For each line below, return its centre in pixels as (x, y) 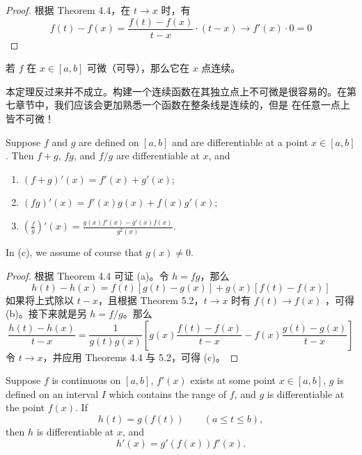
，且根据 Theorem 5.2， (151, 300)
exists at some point (233, 380)
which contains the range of (168, 393)
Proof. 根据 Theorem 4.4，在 (68, 10)
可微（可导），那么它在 (138, 68)
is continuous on (86, 380)
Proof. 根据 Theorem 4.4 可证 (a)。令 (87, 275)
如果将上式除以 (40, 300)
